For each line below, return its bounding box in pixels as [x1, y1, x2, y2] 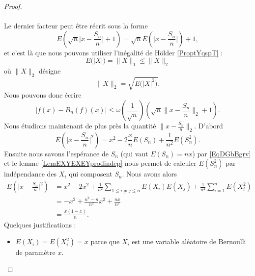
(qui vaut [120, 148, 148, 158]
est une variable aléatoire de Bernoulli [132, 236, 246, 247]
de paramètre [15, 247, 56, 257]
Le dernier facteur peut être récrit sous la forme [4, 21, 148, 31]
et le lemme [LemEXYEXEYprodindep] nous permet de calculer [4, 158, 197, 168]
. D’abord [194, 121, 223, 131]
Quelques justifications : [4, 220, 76, 230]
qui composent [69, 169, 113, 179]
